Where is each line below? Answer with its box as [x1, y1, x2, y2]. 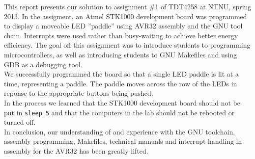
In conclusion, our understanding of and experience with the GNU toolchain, [4, 126, 235, 136]
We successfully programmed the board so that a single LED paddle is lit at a [4, 69, 239, 79]
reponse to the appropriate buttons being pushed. [4, 88, 153, 98]
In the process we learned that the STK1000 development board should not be [4, 97, 241, 107]
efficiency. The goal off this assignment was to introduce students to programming [4, 40, 251, 50]
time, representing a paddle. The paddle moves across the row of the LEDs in [4, 78, 237, 88]
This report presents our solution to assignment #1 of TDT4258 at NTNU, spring [4, 1, 252, 11]
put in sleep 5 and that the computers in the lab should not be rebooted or [4, 107, 235, 117]
